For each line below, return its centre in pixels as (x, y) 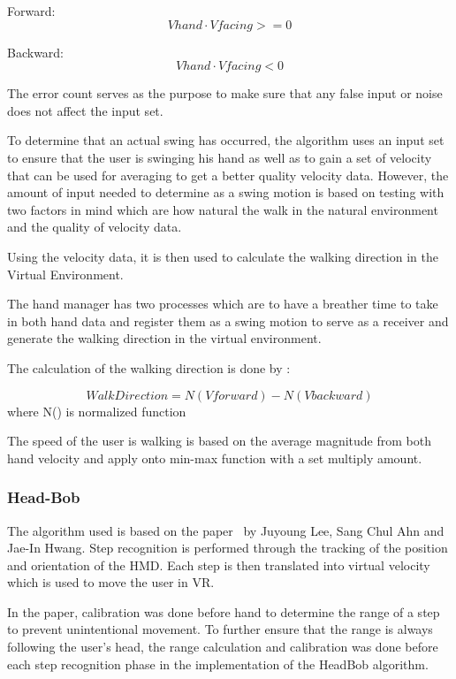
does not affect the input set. (85, 110)
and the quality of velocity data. (95, 227)
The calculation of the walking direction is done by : (149, 367)
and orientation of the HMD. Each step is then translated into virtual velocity (219, 565)
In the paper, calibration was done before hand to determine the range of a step (224, 611)
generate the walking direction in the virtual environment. (164, 338)
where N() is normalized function (97, 411)
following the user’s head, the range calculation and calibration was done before (223, 647)
